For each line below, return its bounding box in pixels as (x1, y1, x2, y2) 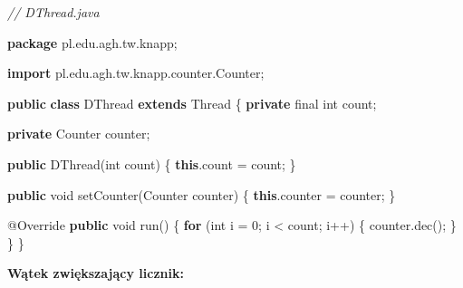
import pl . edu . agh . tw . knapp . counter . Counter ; (7, 63, 265, 82)
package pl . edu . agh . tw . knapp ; (7, 33, 178, 52)
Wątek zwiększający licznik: (7, 264, 184, 283)
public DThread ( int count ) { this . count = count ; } (7, 154, 296, 173)
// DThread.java (7, 3, 100, 21)
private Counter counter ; (7, 124, 150, 143)
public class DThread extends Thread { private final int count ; (7, 93, 377, 112)
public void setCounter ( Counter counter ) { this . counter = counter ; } (7, 185, 396, 204)
